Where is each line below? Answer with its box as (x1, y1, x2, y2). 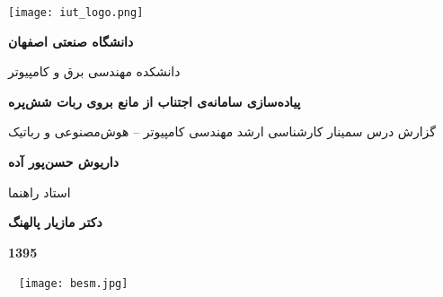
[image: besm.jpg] (18, 277, 128, 291)
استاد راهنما (8, 182, 71, 201)
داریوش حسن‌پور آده (8, 153, 119, 171)
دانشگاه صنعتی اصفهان (8, 31, 134, 50)
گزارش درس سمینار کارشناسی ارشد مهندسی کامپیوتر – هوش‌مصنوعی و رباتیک (8, 122, 436, 141)
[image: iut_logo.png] (8, 6, 144, 19)
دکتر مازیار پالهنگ (8, 213, 102, 231)
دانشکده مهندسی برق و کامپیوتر (8, 62, 181, 81)
